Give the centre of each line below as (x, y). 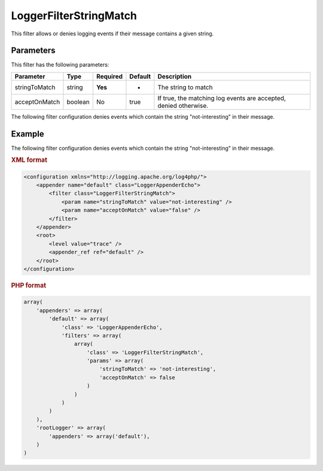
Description (175, 76)
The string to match (185, 87)
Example (28, 134)
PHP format (29, 285)
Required (109, 76)
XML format (29, 160)
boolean (78, 102)
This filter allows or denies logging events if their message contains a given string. (112, 34)
